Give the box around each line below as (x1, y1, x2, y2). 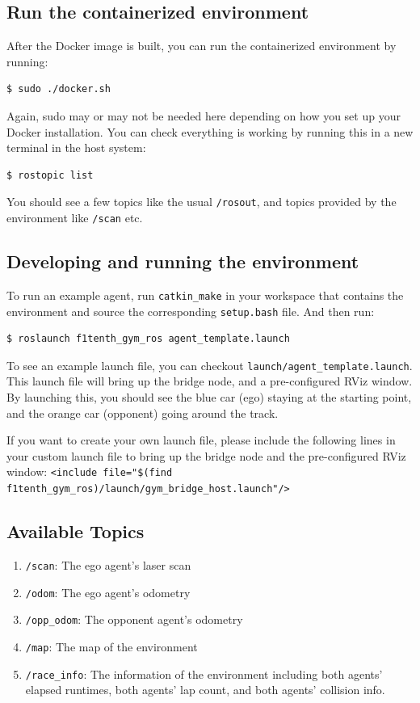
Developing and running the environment (6, 249, 359, 274)
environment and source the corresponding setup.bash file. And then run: (6, 302, 375, 319)
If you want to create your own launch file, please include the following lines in (6, 431, 396, 448)
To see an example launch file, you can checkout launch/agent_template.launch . (6, 356, 413, 373)
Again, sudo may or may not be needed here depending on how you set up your (6, 107, 401, 124)
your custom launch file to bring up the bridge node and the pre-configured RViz (6, 447, 406, 464)
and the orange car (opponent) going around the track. (6, 404, 279, 421)
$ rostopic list (6, 169, 94, 181)
